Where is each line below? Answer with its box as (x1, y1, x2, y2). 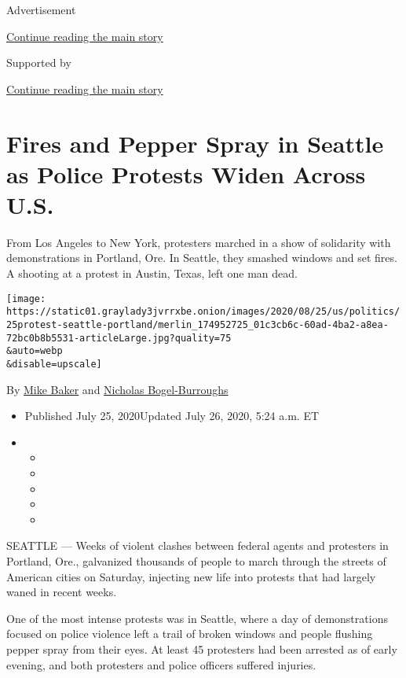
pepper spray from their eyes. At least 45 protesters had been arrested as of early (6, 640, 397, 657)
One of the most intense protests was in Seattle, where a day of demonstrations (6, 610, 388, 626)
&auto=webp (6, 345, 63, 357)
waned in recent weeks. (6, 584, 117, 600)
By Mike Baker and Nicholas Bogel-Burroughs (6, 381, 229, 397)
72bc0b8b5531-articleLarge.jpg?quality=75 (6, 332, 232, 344)
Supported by (6, 54, 71, 71)
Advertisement (6, 2, 76, 17)
